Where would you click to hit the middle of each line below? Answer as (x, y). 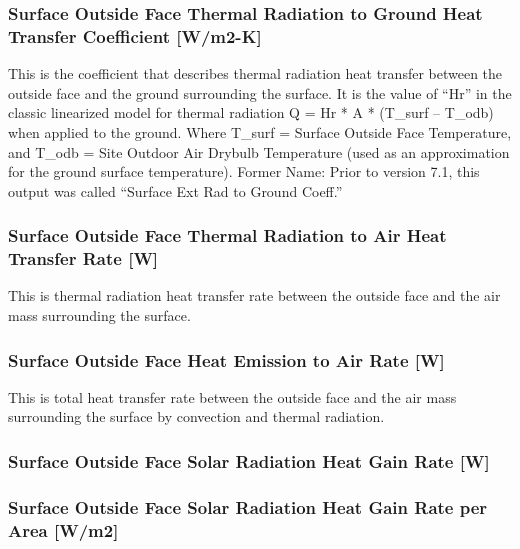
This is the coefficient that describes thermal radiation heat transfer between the (255, 73)
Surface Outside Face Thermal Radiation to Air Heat (227, 235)
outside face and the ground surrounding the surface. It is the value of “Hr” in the (260, 92)
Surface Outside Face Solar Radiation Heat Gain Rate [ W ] (249, 460)
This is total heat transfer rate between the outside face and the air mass (232, 396)
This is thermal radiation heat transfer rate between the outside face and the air (254, 295)
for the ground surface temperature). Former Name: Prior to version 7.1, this (244, 171)
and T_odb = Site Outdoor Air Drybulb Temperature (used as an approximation (259, 151)
